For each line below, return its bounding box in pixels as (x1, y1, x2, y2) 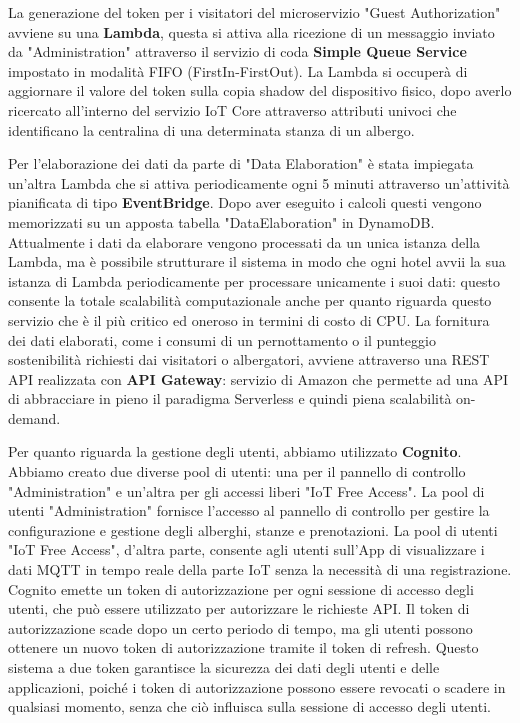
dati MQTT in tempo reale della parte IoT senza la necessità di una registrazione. (8, 559, 512, 580)
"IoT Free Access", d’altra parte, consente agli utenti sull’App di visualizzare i (8, 539, 485, 560)
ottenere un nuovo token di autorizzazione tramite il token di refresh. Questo (8, 637, 479, 658)
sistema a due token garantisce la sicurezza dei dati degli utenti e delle (8, 657, 440, 677)
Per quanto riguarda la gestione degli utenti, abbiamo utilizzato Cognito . (8, 441, 462, 462)
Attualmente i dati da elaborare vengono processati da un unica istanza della (8, 231, 481, 252)
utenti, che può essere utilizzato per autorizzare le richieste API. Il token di (8, 598, 470, 619)
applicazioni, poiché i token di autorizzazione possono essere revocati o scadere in (8, 676, 506, 697)
